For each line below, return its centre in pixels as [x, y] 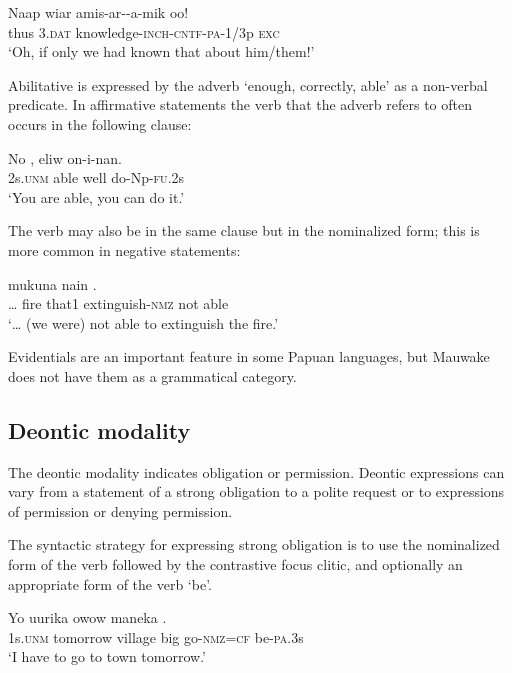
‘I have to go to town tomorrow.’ [107, 656]
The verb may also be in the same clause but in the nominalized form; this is [244, 230]
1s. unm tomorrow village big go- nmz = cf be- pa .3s [156, 636]
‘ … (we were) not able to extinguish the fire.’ [143, 322]
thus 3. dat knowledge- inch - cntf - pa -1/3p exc [144, 31]
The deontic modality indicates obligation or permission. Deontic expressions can [256, 471]
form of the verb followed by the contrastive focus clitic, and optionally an [235, 564]
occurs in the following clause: [100, 123]
